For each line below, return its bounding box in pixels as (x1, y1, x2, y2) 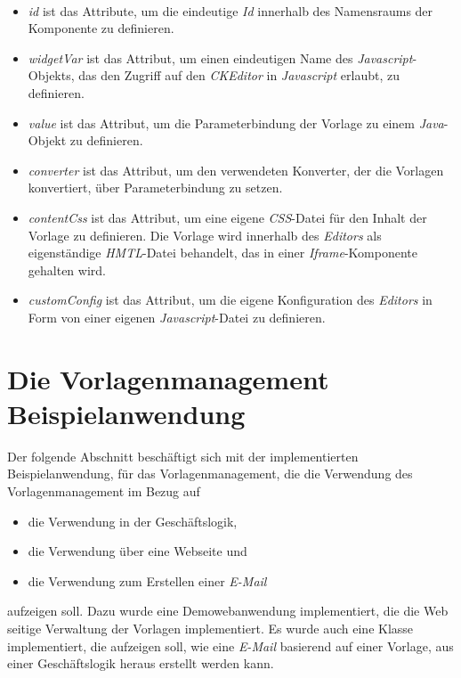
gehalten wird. (28, 260, 106, 279)
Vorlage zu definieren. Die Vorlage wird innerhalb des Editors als (28, 225, 382, 244)
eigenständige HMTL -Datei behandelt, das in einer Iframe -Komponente (28, 243, 417, 262)
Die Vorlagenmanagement (7, 360, 329, 396)
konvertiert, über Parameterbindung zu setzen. (28, 178, 283, 197)
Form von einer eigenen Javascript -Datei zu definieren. (28, 307, 326, 326)
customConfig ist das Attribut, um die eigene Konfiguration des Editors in (28, 290, 433, 309)
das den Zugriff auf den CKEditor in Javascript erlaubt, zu (78, 66, 400, 85)
